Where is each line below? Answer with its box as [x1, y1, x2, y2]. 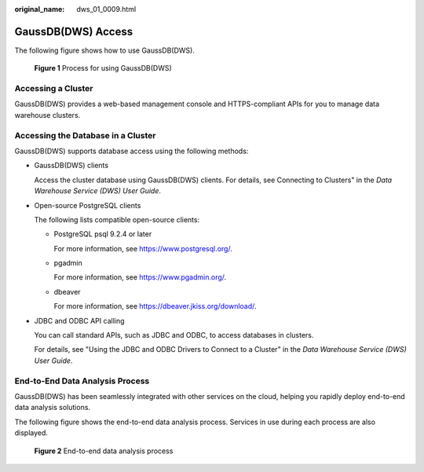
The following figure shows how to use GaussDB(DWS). [14, 46, 196, 55]
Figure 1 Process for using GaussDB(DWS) [34, 64, 172, 73]
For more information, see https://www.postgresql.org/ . [53, 243, 233, 253]
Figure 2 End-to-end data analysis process [34, 446, 174, 456]
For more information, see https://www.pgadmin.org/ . [53, 273, 227, 282]
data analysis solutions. [14, 403, 90, 412]
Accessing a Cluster [14, 83, 93, 94]
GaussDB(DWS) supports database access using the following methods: [14, 146, 249, 156]
